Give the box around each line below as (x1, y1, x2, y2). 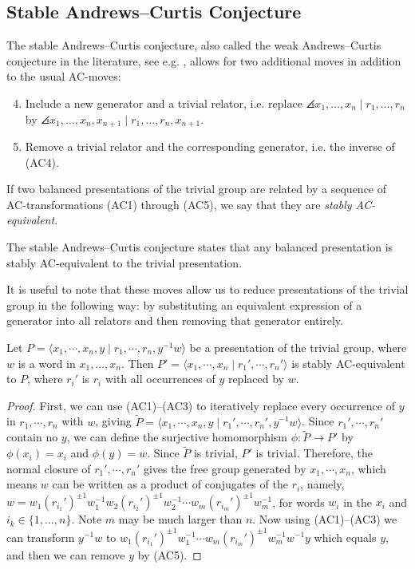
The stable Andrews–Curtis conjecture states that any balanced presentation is (6, 239, 393, 255)
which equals (314, 528, 377, 545)
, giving (95, 413, 132, 429)
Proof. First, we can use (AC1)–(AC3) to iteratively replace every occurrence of (6, 397, 395, 413)
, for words (272, 493, 325, 510)
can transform (6, 528, 75, 545)
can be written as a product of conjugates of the (52, 476, 288, 492)
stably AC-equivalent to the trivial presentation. (6, 254, 243, 271)
